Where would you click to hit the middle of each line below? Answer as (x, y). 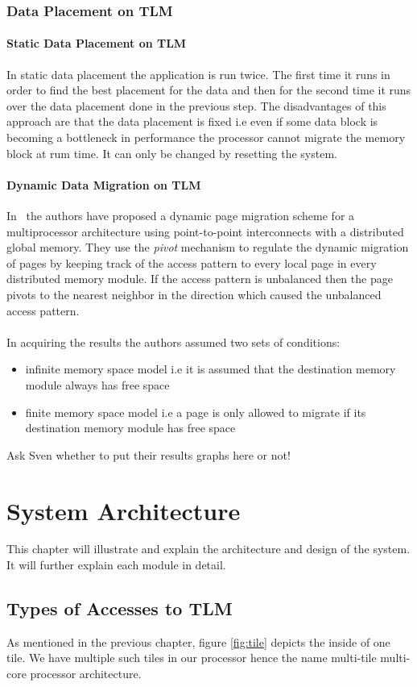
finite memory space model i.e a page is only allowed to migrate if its (196, 412)
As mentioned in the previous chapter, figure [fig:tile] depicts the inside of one (198, 641)
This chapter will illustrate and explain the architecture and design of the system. (208, 549)
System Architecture (124, 510)
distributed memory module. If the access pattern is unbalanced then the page (200, 279)
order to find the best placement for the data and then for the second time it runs (209, 90)
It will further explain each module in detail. (116, 565)
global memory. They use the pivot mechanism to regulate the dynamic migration (208, 247)
